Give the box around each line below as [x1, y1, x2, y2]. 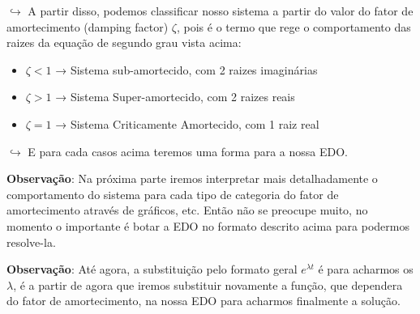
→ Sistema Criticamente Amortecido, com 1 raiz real [55, 115, 319, 132]
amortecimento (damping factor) [6, 18, 169, 35]
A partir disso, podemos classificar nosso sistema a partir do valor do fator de [28, 2, 414, 19]
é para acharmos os [318, 261, 414, 278]
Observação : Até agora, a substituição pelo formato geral [6, 261, 298, 278]
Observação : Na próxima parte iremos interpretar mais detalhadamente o [6, 170, 378, 187]
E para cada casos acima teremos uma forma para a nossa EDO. [28, 142, 348, 159]
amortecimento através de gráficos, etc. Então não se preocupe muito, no [6, 202, 368, 219]
